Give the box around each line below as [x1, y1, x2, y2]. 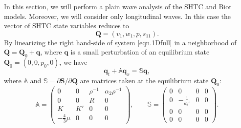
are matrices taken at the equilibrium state [80, 75, 209, 85]
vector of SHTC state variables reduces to [4, 20, 129, 31]
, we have [59, 57, 88, 67]
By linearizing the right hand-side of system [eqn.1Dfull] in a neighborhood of [4, 37, 237, 47]
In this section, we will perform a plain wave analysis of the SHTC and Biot [4, 1, 232, 11]
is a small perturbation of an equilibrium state [70, 47, 210, 57]
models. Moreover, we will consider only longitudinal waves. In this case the [4, 11, 231, 21]
